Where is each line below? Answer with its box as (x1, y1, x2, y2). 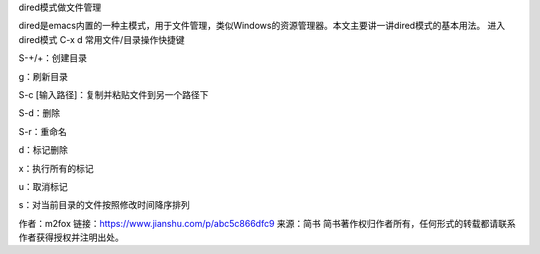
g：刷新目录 (18, 70, 69, 82)
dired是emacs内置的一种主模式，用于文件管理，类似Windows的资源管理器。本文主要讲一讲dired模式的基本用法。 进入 (18, 20, 506, 32)
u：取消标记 (18, 180, 69, 192)
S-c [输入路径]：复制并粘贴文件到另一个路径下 (18, 88, 209, 100)
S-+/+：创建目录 (18, 52, 87, 64)
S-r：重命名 (18, 125, 67, 137)
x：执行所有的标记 (18, 162, 94, 174)
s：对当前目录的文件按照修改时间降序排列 (18, 199, 190, 211)
